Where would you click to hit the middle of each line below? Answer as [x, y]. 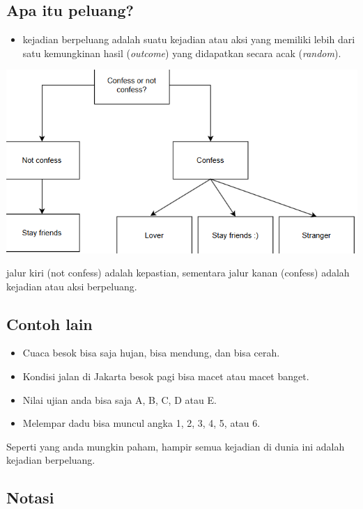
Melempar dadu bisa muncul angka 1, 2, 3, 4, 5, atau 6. [141, 423]
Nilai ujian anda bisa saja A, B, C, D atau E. [119, 399]
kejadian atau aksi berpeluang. [72, 286]
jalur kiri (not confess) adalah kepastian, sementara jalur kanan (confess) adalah [178, 273]
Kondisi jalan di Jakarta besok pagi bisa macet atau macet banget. [166, 376]
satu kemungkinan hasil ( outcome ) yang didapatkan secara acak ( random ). [182, 53]
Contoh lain [49, 323]
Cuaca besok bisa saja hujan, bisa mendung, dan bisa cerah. [151, 353]
